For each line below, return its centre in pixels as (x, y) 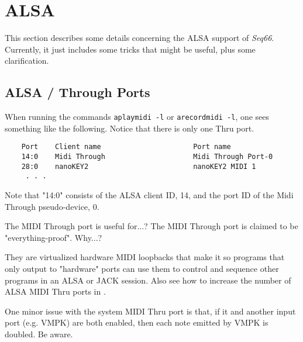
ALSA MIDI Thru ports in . (55, 291)
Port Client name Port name (126, 147)
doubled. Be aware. (39, 334)
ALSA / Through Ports (78, 92)
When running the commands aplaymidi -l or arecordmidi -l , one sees (137, 117)
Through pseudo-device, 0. (52, 206)
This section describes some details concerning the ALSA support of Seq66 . (140, 38)
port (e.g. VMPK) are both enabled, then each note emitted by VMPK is (137, 322)
